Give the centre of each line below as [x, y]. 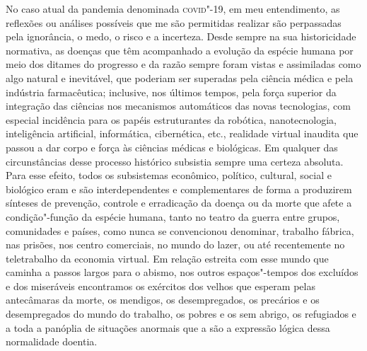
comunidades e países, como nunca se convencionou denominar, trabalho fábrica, [180, 230]
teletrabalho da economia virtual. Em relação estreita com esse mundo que [167, 258]
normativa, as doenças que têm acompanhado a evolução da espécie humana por [180, 50]
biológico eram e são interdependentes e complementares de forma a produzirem [179, 189]
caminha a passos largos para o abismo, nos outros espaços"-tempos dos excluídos [182, 272]
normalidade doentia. [52, 341]
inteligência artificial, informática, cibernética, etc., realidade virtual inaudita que [182, 133]
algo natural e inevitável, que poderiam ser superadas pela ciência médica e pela [180, 77]
